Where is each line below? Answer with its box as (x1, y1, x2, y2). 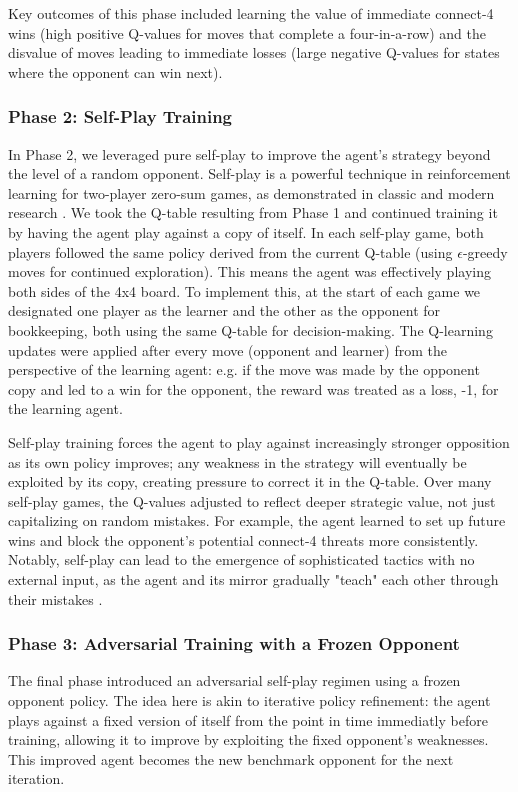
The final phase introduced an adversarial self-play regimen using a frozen (8, 670, 461, 691)
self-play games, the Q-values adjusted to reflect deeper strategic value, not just (8, 490, 496, 511)
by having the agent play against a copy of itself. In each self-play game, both (8, 221, 484, 242)
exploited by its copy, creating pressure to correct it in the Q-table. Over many (8, 471, 492, 492)
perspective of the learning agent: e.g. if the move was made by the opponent (8, 359, 480, 380)
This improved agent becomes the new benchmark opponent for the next (8, 748, 454, 769)
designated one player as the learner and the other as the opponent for (8, 300, 441, 321)
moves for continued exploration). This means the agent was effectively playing (8, 261, 491, 282)
